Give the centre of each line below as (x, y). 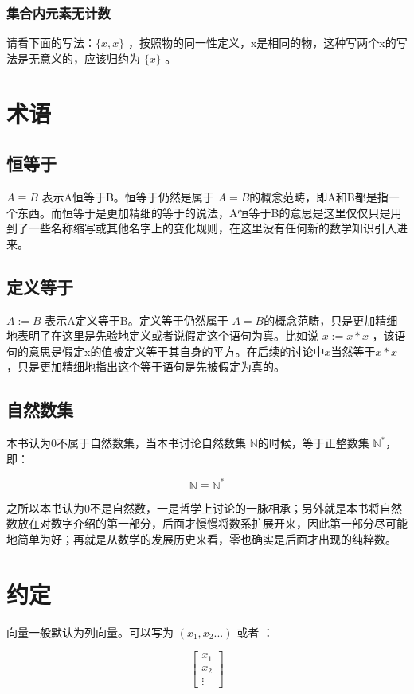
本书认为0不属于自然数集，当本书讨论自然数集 (126, 443)
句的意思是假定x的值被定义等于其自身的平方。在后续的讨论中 (166, 351)
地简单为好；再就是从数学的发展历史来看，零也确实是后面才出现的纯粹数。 (201, 539)
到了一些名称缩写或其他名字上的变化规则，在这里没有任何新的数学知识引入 (201, 228)
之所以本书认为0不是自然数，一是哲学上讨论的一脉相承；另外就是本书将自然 (204, 507)
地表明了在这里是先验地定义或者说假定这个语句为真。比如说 (162, 335)
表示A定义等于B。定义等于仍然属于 (137, 320)
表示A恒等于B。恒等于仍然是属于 (128, 196)
